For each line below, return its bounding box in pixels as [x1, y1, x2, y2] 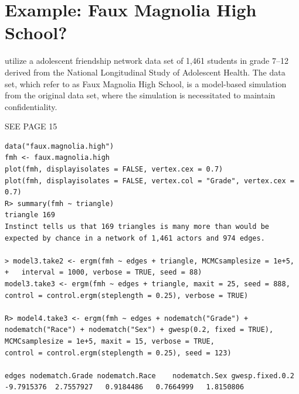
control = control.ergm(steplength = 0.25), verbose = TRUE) [5, 291, 249, 300]
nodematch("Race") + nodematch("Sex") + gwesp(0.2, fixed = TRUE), [5, 326, 274, 334]
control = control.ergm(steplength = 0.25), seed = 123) [5, 348, 232, 357]
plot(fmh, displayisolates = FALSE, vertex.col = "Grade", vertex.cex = [5, 176, 294, 185]
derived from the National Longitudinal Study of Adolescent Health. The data [5, 66, 286, 78]
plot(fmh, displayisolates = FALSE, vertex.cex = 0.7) [5, 165, 223, 174]
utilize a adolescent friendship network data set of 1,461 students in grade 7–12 [5, 54, 288, 67]
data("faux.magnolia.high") [5, 142, 114, 150]
